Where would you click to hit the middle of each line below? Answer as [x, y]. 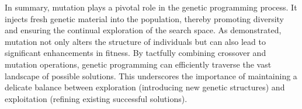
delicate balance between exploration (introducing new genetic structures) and [145, 87]
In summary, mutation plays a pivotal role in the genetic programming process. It [151, 7]
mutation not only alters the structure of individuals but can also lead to [135, 41]
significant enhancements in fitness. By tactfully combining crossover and [136, 53]
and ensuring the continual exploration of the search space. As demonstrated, [143, 30]
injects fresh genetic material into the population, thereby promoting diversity [145, 18]
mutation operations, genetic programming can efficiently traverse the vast [138, 64]
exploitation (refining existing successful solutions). [96, 98]
